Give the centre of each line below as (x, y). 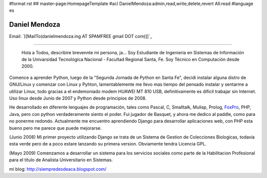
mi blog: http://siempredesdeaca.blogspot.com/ (58, 169)
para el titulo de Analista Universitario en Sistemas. (61, 160)
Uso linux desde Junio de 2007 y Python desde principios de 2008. (78, 98)
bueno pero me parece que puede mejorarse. (55, 128)
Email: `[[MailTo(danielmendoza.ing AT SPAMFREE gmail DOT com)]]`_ (81, 36)
